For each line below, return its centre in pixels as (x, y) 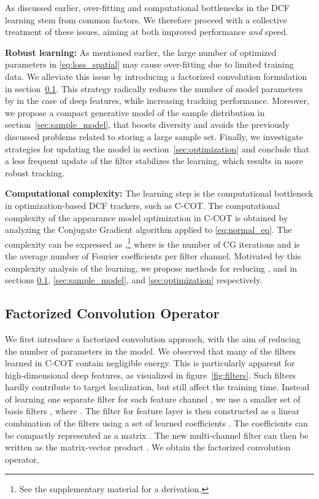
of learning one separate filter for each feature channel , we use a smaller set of (153, 399)
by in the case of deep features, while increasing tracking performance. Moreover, (157, 100)
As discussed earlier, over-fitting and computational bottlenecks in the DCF (148, 7)
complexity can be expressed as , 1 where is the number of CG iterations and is (152, 243)
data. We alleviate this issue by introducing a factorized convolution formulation (156, 76)
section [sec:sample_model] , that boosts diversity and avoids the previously (147, 124)
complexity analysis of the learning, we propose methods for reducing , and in (151, 268)
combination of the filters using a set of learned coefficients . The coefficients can (156, 423)
